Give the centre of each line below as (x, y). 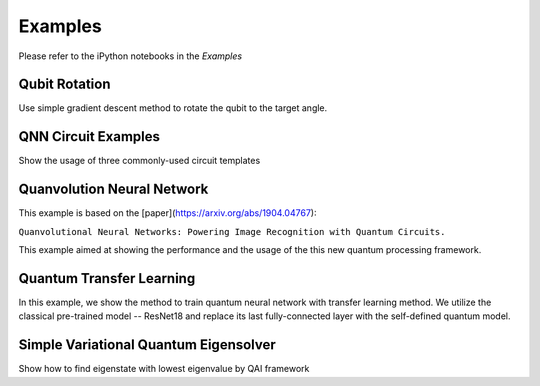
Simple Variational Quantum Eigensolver (147, 345)
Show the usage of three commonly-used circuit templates (139, 161)
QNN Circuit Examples (89, 136)
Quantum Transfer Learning (107, 278)
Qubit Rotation (64, 84)
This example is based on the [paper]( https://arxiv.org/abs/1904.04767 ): (167, 213)
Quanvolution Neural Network (113, 189)
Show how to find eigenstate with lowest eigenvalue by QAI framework (164, 369)
